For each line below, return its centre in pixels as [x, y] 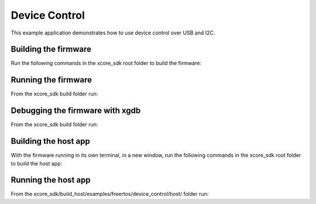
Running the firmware [51, 80]
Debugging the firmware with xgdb [76, 111]
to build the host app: [37, 163]
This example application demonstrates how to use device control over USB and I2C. [113, 33]
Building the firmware [51, 49]
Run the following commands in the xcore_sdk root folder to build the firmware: [106, 63]
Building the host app [50, 141]
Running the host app [51, 180]
